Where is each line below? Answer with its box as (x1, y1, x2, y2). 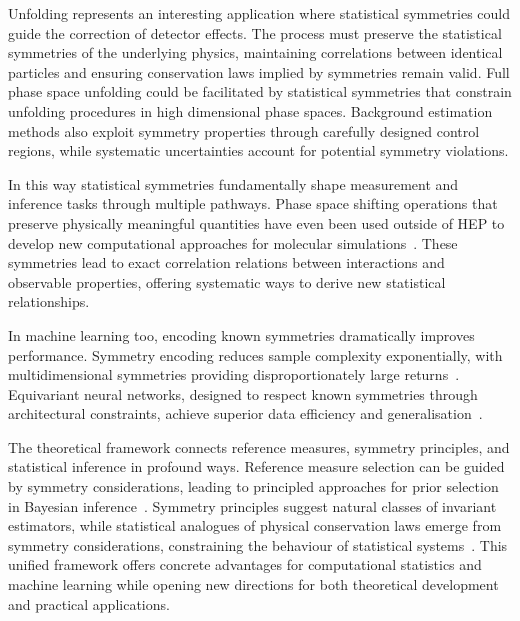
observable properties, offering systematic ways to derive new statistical (8, 271, 446, 292)
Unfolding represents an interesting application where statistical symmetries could (8, 3, 511, 23)
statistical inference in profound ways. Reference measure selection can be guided (8, 456, 505, 477)
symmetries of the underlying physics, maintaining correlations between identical (8, 42, 503, 63)
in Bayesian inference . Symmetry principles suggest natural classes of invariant (8, 495, 497, 516)
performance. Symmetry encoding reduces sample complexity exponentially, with (8, 344, 503, 365)
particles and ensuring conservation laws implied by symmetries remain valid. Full (8, 61, 510, 82)
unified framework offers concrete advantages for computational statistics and (8, 554, 482, 575)
